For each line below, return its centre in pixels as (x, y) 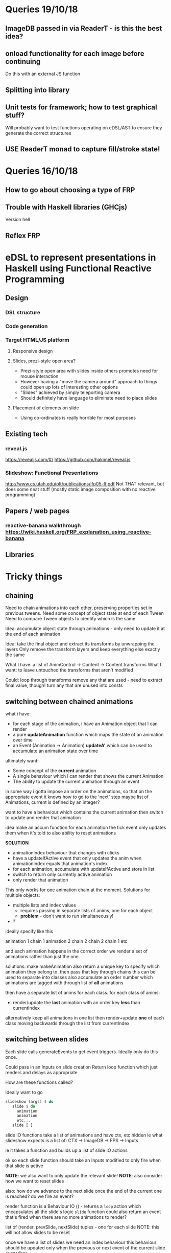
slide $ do (24, 1106)
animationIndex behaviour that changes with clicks (66, 852)
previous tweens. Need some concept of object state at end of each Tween (85, 613)
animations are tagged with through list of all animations (64, 983)
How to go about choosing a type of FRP (70, 190)
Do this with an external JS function (43, 74)
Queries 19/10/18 (42, 9)
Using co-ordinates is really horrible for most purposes (78, 418)
